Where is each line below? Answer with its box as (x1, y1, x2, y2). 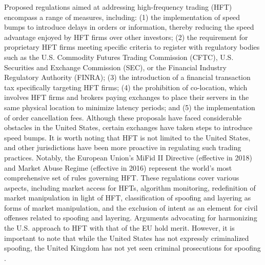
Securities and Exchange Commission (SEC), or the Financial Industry (4, 62, 227, 72)
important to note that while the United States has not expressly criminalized (4, 232, 249, 243)
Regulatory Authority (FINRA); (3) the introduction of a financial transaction (4, 72, 251, 83)
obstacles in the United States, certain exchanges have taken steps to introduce (4, 122, 253, 133)
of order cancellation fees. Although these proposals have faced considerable (4, 112, 242, 123)
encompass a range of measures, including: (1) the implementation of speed (4, 11, 240, 22)
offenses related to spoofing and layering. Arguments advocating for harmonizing (4, 212, 257, 223)
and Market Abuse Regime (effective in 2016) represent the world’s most (4, 162, 232, 173)
